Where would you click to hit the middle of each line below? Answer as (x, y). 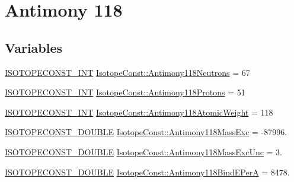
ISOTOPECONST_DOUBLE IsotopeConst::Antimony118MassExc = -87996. (146, 132)
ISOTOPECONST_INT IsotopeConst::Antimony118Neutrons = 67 (127, 72)
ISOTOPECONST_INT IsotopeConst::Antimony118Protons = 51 (125, 92)
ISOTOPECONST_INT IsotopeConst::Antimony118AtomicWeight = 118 (139, 112)
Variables (34, 47)
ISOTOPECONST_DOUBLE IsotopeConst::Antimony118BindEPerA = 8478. (147, 172)
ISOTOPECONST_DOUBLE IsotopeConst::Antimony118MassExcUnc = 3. (143, 151)
